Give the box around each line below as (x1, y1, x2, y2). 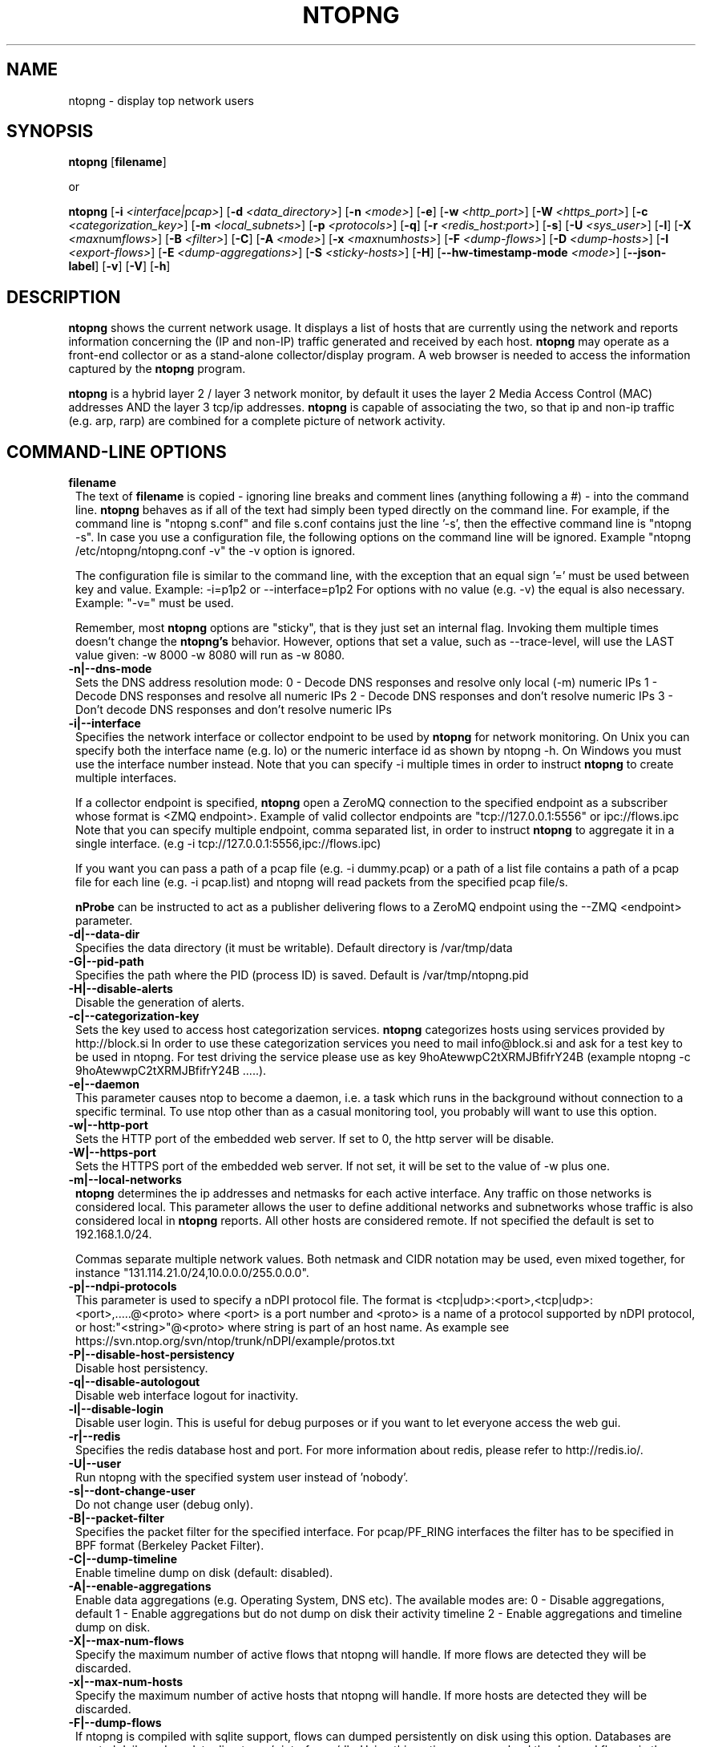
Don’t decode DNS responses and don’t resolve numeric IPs (75, 703, 392, 717)
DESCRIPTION (6, 286, 121, 307)
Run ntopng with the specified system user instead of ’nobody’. (75, 1470, 409, 1485)
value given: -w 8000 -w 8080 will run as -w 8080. (75, 648, 345, 663)
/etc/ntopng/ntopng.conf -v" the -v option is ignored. (75, 544, 356, 558)
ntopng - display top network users (68, 93, 254, 107)
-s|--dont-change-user (68, 1484, 196, 1498)
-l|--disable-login (68, 1402, 163, 1417)
